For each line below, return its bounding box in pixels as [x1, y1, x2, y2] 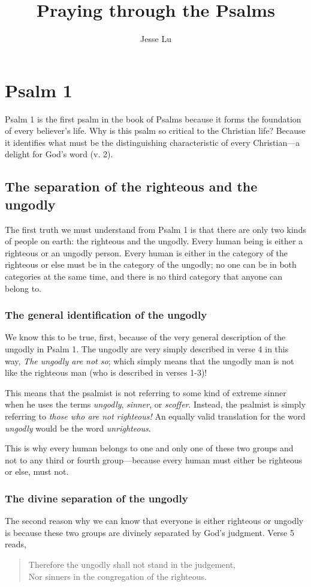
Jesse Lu [140, 32, 171, 45]
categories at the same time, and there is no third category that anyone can [5, 270, 283, 282]
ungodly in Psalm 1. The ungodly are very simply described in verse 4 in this [5, 343, 289, 355]
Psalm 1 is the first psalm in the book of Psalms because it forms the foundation [5, 112, 301, 125]
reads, [5, 538, 26, 550]
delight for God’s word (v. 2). [5, 148, 113, 160]
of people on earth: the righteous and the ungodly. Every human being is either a [5, 235, 303, 247]
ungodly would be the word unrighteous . [5, 421, 151, 434]
